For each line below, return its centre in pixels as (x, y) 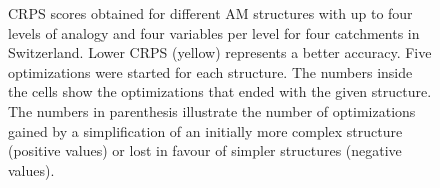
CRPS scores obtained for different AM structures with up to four (210, 13)
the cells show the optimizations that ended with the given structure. (220, 91)
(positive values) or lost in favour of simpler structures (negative (205, 150)
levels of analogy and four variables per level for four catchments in (214, 32)
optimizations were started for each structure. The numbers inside (210, 71)
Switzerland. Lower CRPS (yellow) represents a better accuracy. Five (220, 52)
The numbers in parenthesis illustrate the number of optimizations (212, 110)
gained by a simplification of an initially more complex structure (205, 130)
